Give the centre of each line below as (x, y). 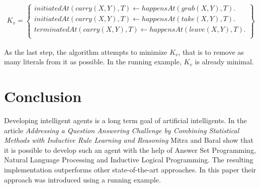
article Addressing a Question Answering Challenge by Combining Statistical (122, 130)
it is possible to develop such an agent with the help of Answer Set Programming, (130, 150)
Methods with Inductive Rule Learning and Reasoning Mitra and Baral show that (129, 140)
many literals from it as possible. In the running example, (93, 62)
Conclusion (43, 96)
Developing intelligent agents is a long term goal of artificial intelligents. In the (125, 120)
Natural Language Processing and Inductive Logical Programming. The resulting (129, 160)
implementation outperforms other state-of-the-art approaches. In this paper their (130, 169)
